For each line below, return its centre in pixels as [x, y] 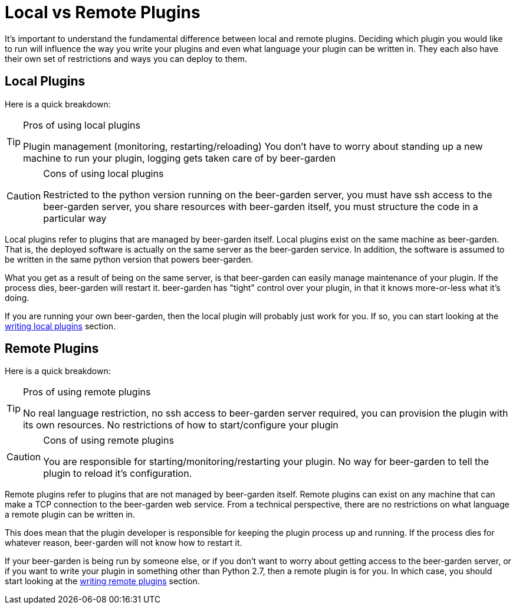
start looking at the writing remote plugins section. [102, 581]
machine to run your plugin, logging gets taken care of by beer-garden [180, 158]
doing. [17, 297]
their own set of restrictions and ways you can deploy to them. [126, 58]
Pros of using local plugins [82, 125]
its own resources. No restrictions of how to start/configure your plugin [181, 425]
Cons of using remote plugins [109, 441]
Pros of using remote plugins [87, 392]
